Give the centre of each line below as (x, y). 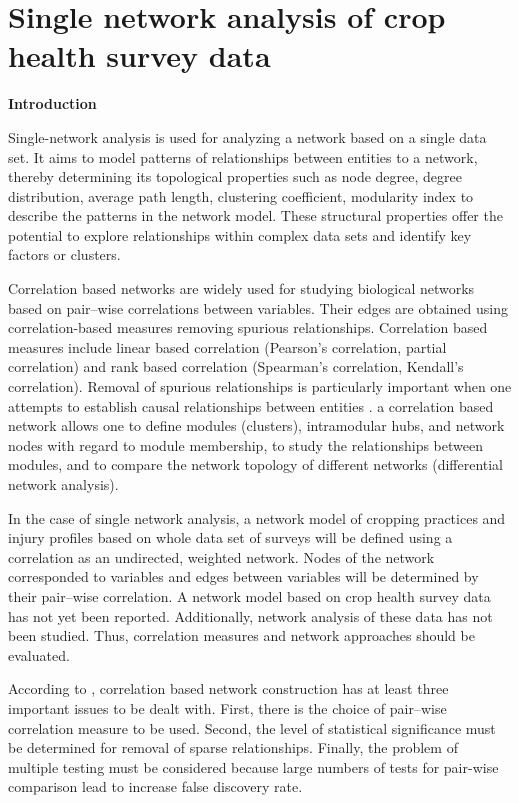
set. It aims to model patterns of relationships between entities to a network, (243, 156)
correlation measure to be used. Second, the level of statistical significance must (252, 727)
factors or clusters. (64, 254)
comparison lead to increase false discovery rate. (155, 786)
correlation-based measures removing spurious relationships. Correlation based (248, 327)
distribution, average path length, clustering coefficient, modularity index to (241, 195)
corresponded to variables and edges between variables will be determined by (243, 576)
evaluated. (39, 654)
